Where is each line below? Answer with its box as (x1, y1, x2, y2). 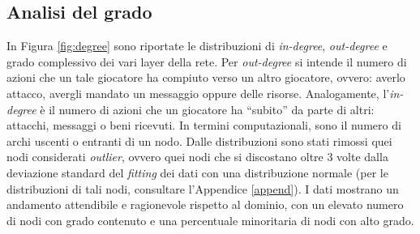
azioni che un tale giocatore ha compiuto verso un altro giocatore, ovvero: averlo (6, 69, 405, 86)
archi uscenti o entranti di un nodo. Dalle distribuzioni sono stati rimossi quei (6, 132, 392, 149)
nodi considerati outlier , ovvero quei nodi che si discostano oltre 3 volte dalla (6, 148, 388, 165)
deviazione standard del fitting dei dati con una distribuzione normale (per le (6, 164, 388, 181)
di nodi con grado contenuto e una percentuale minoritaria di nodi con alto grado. (6, 211, 414, 228)
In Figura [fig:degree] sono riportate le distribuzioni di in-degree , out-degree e (6, 37, 388, 54)
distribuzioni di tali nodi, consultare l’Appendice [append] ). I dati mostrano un (6, 180, 399, 197)
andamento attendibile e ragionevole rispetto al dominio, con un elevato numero (6, 196, 404, 213)
